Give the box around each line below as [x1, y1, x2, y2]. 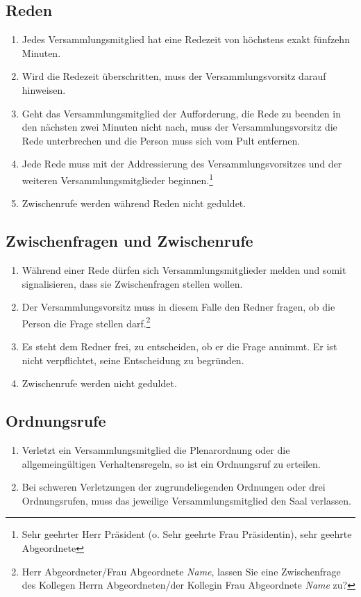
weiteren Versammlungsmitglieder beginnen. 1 [22, 170, 214, 187]
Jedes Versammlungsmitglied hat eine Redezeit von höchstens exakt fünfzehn [22, 32, 350, 47]
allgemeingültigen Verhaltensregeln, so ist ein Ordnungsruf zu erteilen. [22, 456, 321, 471]
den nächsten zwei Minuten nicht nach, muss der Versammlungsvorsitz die [22, 120, 337, 134]
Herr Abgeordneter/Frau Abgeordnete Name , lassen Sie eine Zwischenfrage [22, 564, 341, 578]
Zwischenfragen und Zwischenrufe [6, 230, 253, 252]
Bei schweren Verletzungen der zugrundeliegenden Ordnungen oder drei [22, 480, 326, 494]
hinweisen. [22, 82, 66, 97]
